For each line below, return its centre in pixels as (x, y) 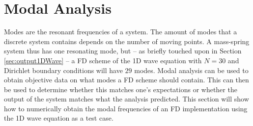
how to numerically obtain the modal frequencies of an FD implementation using (126, 108)
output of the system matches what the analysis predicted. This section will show (126, 99)
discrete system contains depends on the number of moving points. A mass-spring (127, 41)
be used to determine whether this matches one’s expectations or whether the (121, 89)
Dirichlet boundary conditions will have (63, 70)
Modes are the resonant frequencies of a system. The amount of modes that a (121, 32)
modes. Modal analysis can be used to (191, 70)
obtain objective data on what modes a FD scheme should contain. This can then (126, 80)
